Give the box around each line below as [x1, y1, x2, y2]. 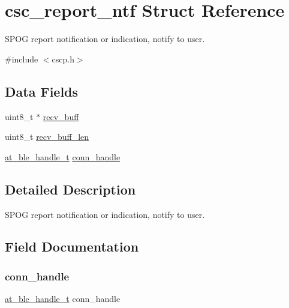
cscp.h [52, 52, 74, 65]
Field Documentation [5, 237, 139, 256]
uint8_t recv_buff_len [5, 130, 89, 143]
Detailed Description [5, 180, 136, 198]
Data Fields [5, 82, 79, 100]
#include [5, 52, 38, 65]
